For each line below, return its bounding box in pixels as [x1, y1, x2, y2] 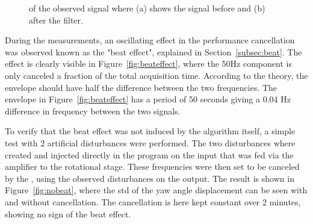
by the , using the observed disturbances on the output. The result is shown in [5, 172, 294, 184]
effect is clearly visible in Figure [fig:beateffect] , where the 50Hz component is [5, 57, 292, 70]
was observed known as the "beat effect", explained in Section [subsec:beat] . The [5, 45, 302, 58]
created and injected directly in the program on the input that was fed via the [5, 148, 294, 161]
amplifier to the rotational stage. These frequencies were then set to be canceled [5, 160, 300, 173]
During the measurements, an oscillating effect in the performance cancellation [5, 34, 295, 46]
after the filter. [29, 13, 83, 26]
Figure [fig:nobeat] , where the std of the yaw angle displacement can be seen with [5, 184, 308, 196]
